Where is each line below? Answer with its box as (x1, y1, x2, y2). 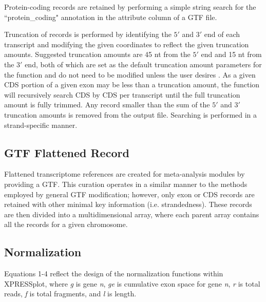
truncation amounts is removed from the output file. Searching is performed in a (4, 109, 257, 120)
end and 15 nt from (201, 49, 262, 60)
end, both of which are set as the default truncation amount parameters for (25, 59, 262, 69)
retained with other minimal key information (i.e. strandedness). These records (4, 199, 252, 210)
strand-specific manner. (4, 119, 78, 130)
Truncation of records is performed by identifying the (4, 29, 172, 40)
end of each (204, 29, 240, 40)
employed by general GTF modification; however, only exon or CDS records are (4, 188, 255, 199)
